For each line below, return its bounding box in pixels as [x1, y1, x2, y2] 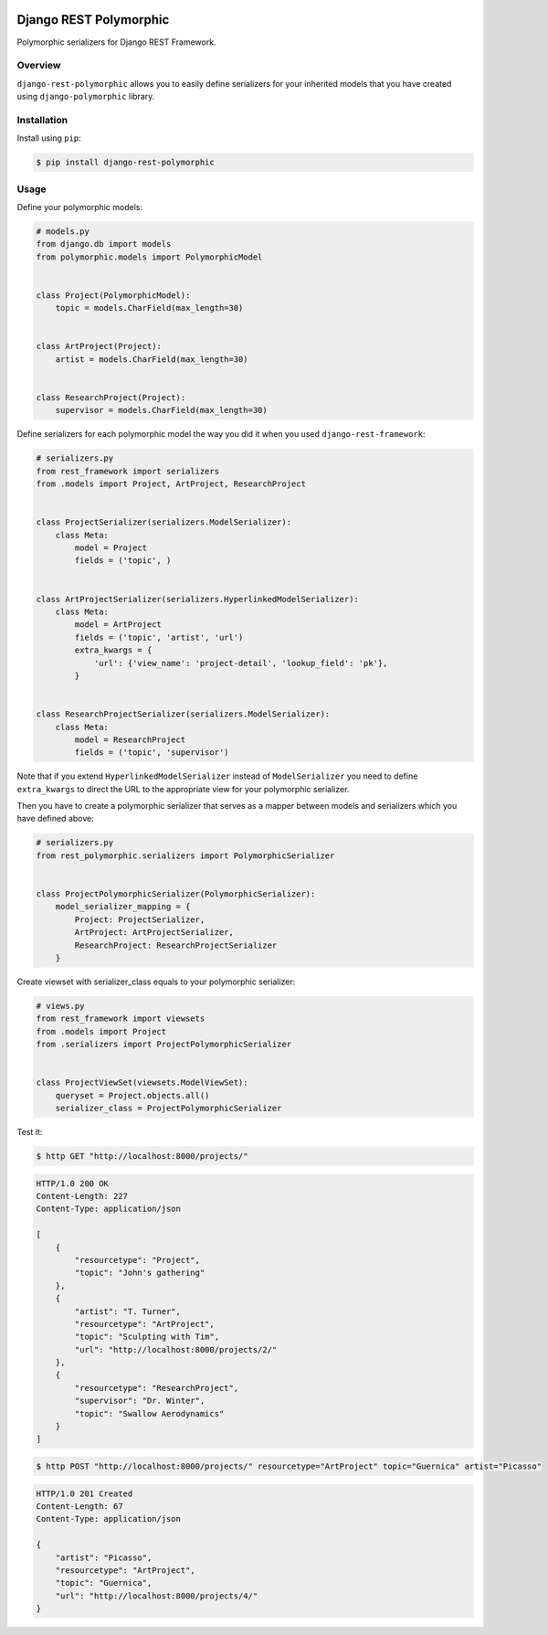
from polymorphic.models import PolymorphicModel [36, 251, 263, 262]
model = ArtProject [74, 620, 162, 630]
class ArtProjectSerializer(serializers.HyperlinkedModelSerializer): [36, 594, 360, 604]
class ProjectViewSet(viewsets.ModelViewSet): [36, 1078, 248, 1088]
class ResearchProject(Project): [36, 392, 186, 402]
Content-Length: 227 [36, 1191, 128, 1201]
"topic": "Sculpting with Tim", [74, 1332, 219, 1343]
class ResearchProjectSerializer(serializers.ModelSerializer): [36, 709, 331, 719]
